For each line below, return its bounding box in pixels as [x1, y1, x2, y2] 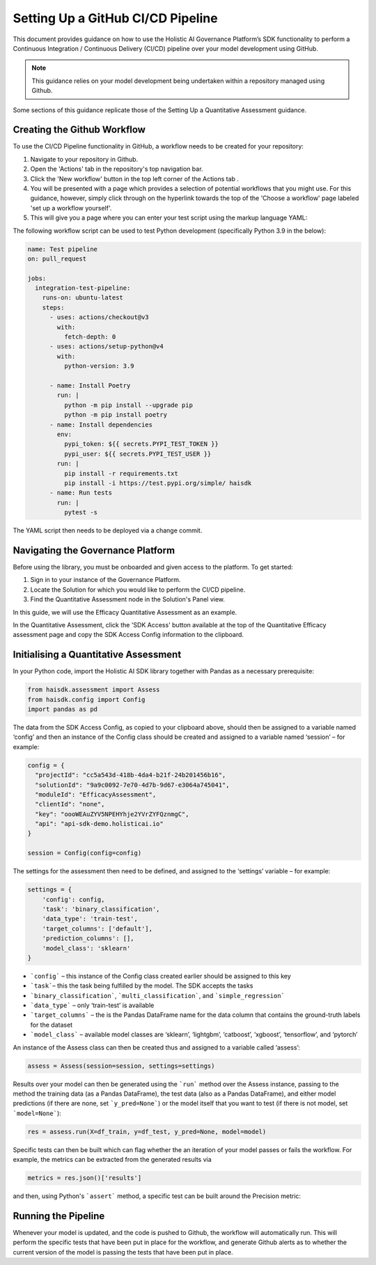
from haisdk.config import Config [27, 696, 146, 703]
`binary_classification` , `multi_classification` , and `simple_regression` [30, 991, 285, 999]
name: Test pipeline [27, 245, 97, 253]
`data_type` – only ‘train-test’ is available [30, 1001, 155, 1010]
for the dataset [30, 1020, 73, 1029]
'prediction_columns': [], [42, 935, 135, 942]
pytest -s [63, 509, 97, 516]
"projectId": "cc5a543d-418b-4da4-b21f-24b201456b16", [35, 771, 226, 779]
